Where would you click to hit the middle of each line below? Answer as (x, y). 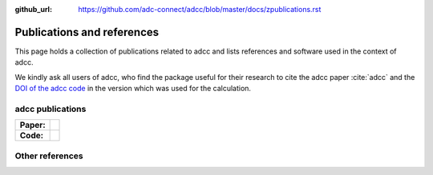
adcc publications (51, 109)
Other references (49, 156)
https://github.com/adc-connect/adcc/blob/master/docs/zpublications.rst (200, 9)
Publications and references (87, 32)
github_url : (33, 9)
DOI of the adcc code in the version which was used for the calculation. (133, 89)
